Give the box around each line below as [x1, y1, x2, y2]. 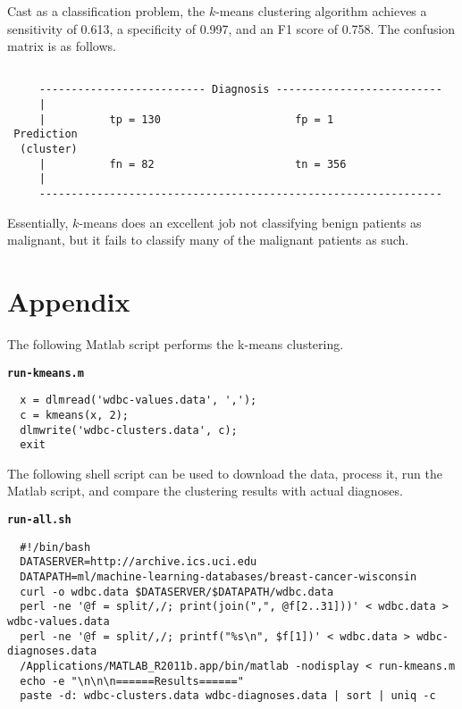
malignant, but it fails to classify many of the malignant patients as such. [7, 230, 409, 249]
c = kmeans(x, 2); [20, 408, 130, 421]
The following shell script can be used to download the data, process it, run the [7, 463, 443, 482]
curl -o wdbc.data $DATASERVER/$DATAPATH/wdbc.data [20, 585, 334, 598]
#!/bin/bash [20, 540, 91, 554]
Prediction [13, 128, 78, 141]
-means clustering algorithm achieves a [215, 2, 427, 20]
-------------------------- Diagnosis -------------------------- [38, 83, 442, 96]
